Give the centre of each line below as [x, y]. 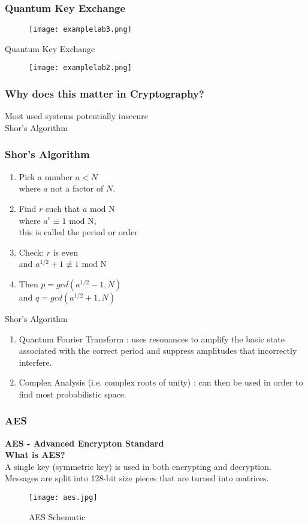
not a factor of [77, 188]
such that [63, 208]
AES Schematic [57, 516]
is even [65, 252]
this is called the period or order [78, 232]
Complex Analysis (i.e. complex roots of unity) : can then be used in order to [161, 382]
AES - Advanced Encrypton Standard [84, 443]
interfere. [35, 362]
